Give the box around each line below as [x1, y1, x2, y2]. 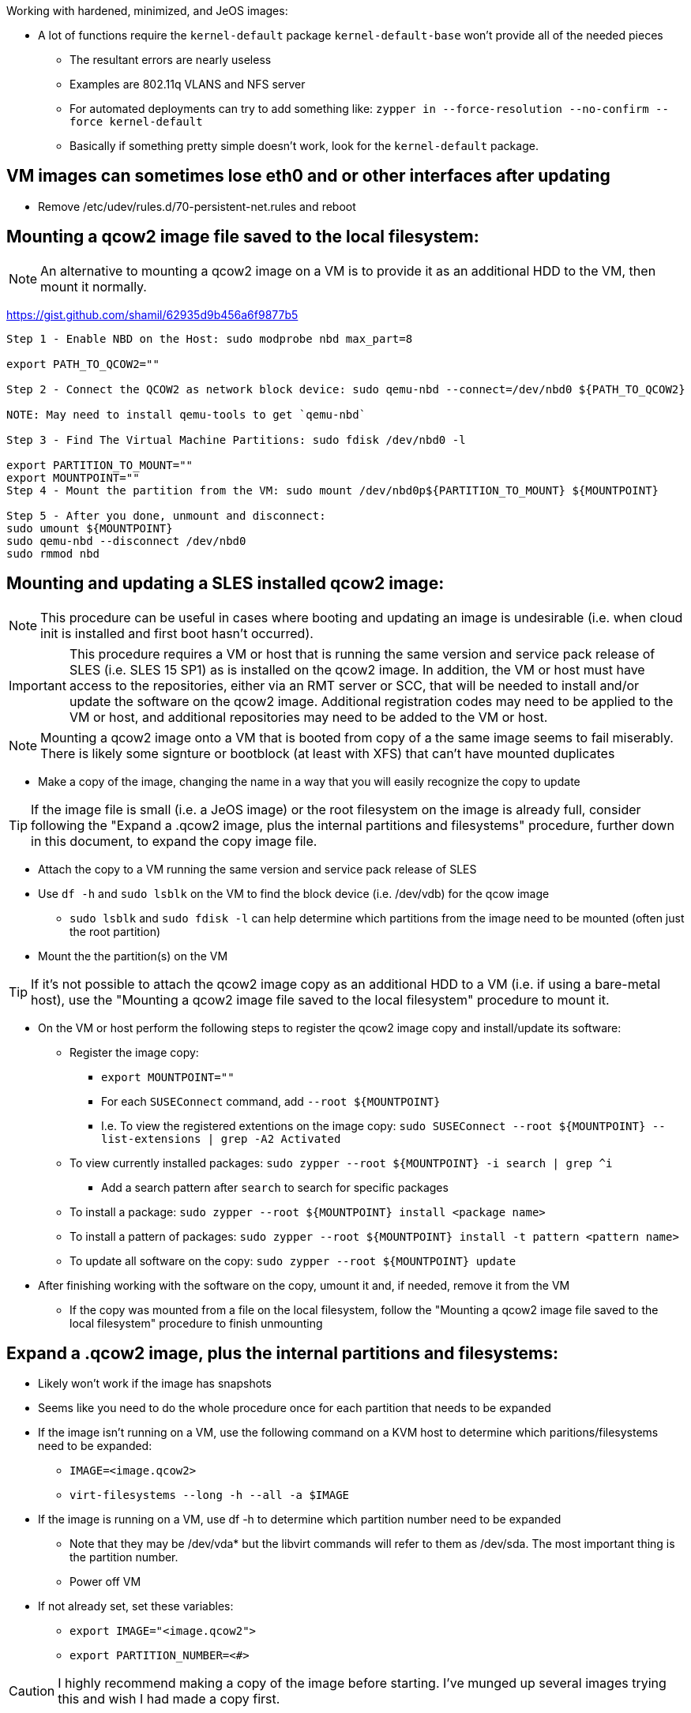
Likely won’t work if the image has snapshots [38, 1377, 272, 1391]
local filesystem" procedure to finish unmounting [69, 1316, 323, 1330]
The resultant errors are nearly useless [69, 53, 272, 66]
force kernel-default [69, 115, 203, 128]
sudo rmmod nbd [6, 547, 100, 560]
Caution [9, 1683, 55, 1700]
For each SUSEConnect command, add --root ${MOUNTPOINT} [101, 1094, 441, 1108]
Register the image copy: [69, 1045, 199, 1059]
